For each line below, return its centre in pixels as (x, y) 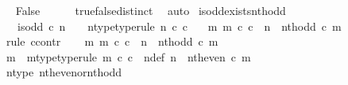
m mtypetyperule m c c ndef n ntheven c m (128, 56)
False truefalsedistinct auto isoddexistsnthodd (151, 10)
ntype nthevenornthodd (64, 72)
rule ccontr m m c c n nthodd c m (112, 41)
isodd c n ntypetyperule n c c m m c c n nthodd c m (179, 26)
